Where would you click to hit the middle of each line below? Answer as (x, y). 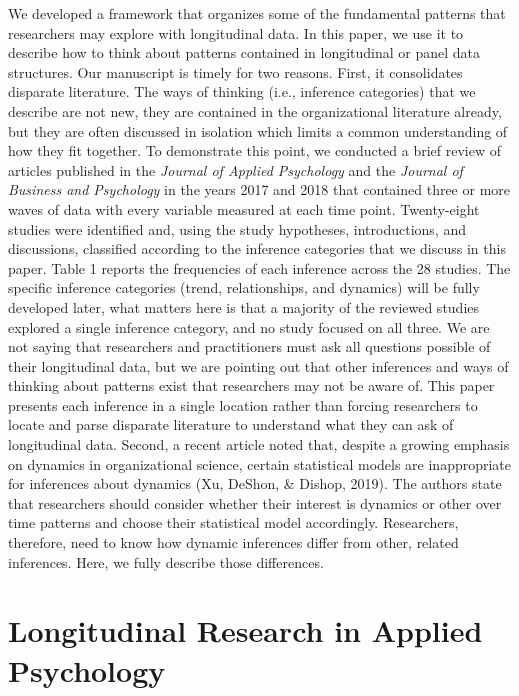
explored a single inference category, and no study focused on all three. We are (249, 326)
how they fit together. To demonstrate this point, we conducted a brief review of (255, 150)
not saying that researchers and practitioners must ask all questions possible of (249, 346)
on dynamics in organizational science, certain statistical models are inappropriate (260, 463)
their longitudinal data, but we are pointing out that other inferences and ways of (258, 365)
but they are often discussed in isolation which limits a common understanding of (258, 130)
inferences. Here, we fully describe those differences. (166, 561)
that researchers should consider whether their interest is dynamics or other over (255, 502)
